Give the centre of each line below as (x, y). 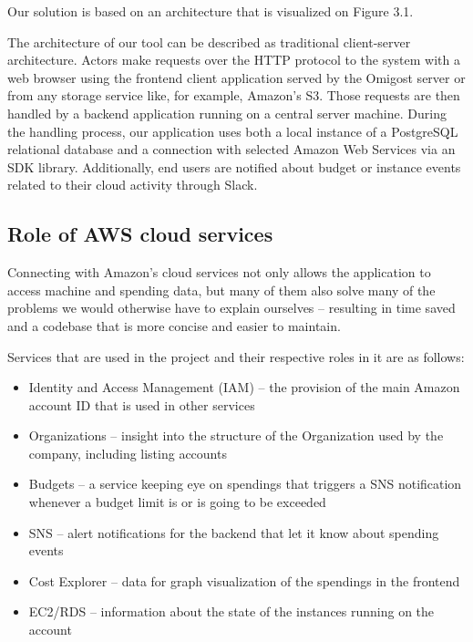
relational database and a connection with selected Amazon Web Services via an (231, 149)
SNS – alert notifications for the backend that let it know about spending (234, 532)
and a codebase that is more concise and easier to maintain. (174, 325)
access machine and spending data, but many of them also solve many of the (221, 290)
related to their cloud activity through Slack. (133, 185)
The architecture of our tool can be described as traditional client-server (209, 41)
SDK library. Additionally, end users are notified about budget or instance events (234, 166)
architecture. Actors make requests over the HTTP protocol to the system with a (234, 60)
